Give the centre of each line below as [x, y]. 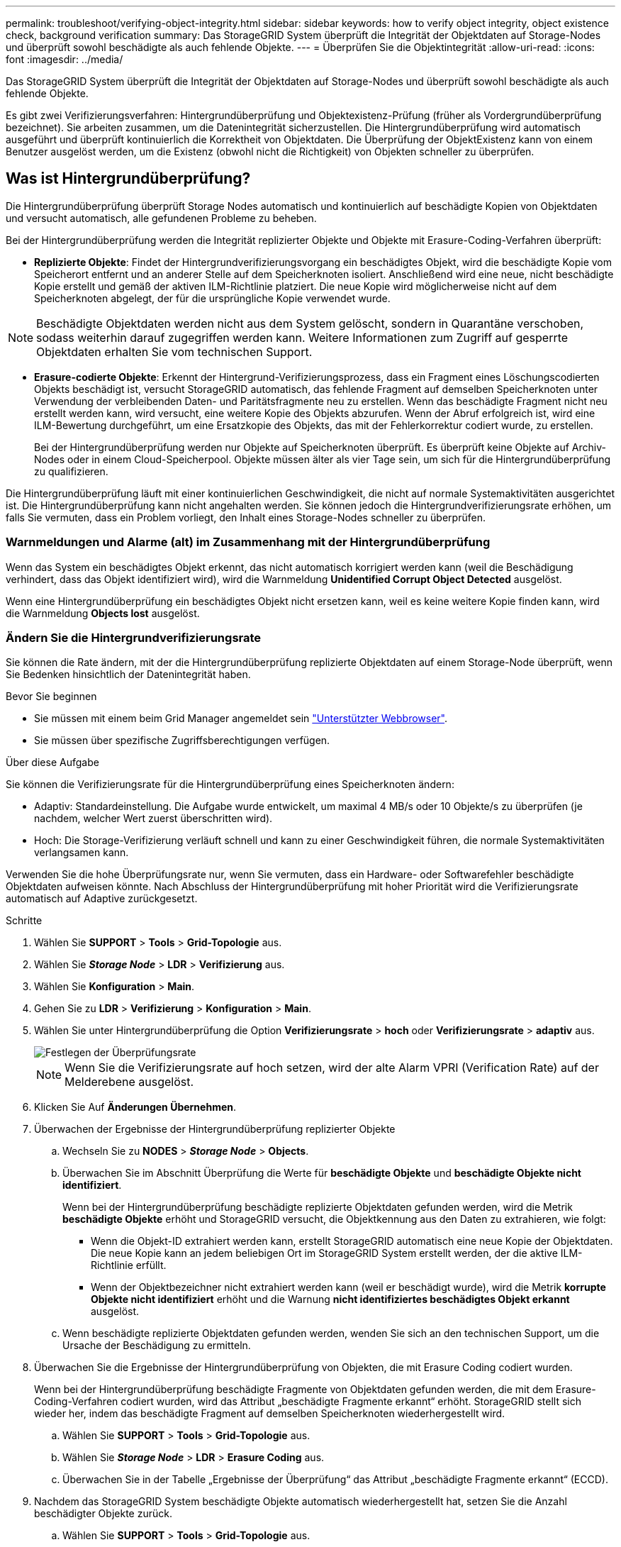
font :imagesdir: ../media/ [65, 59]
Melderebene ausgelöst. [129, 1082]
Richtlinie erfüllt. [129, 1265]
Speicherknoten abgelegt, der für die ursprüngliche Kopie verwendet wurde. [212, 298]
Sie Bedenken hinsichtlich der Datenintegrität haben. [128, 675]
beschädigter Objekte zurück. [103, 1514]
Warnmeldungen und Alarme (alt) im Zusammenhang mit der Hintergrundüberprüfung [248, 542]
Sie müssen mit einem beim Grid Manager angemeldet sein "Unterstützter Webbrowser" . [241, 719]
